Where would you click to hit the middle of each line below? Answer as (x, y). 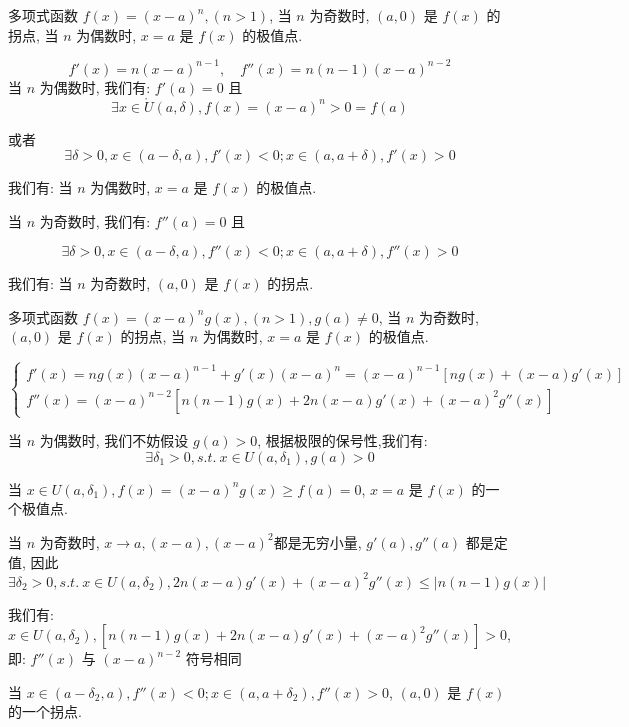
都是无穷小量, (317, 541)
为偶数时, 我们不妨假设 (114, 440)
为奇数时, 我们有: (95, 220)
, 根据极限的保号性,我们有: (342, 440)
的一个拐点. (45, 711)
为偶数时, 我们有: (95, 86)
